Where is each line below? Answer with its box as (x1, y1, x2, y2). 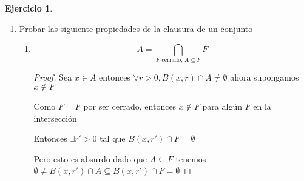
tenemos (175, 152, 206, 165)
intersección (33, 111, 77, 124)
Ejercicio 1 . (5, 2, 53, 14)
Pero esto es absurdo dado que (33, 152, 147, 165)
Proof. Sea (33, 70, 72, 83)
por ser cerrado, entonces (83, 100, 177, 113)
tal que (100, 132, 126, 145)
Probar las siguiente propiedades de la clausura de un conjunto (19, 22, 253, 35)
